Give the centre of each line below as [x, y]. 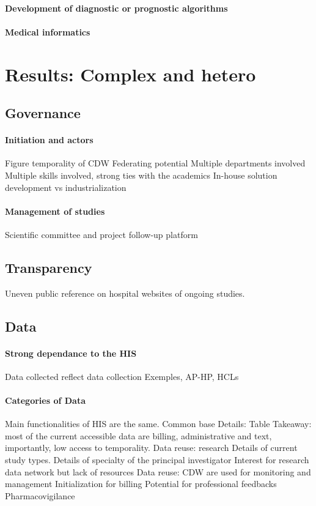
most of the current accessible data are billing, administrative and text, [138, 435]
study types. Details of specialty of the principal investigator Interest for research [157, 460]
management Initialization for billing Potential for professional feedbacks [141, 484]
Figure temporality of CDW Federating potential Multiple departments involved [155, 163]
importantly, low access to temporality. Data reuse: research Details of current [151, 448]
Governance [43, 113]
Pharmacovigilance [40, 495]
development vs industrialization [66, 187]
